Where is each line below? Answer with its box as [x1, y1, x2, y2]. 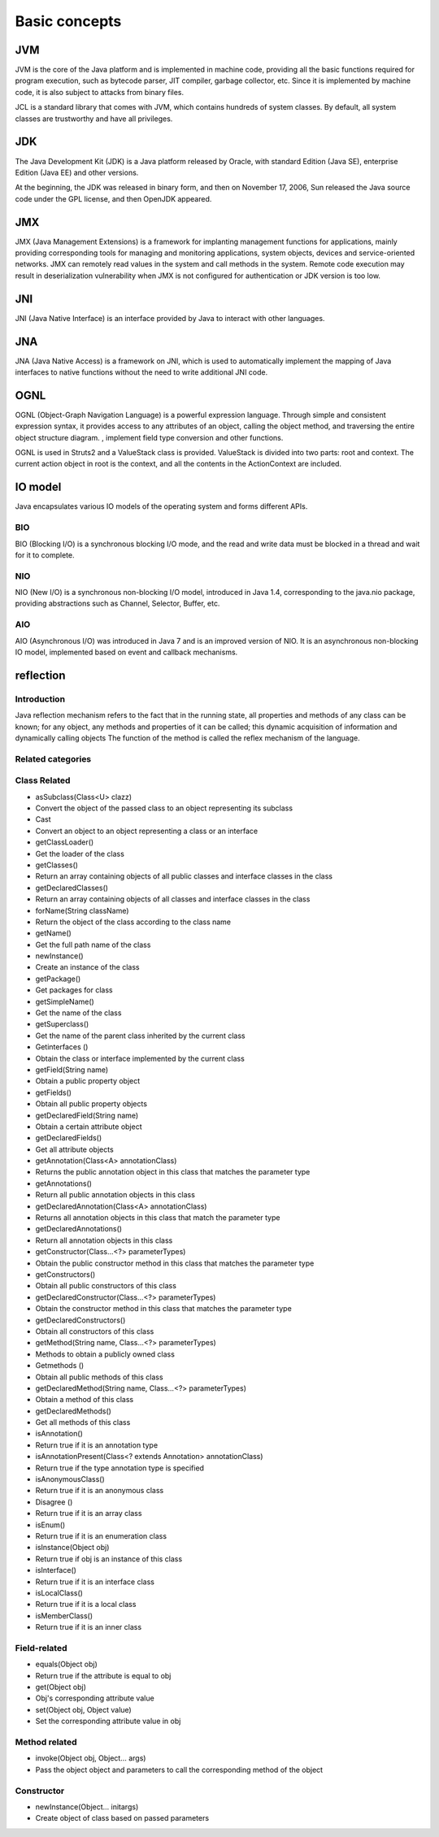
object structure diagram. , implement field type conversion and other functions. [15, 432, 284, 442]
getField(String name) [35, 1065, 109, 1075]
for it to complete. [15, 549, 75, 560]
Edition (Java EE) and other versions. [15, 167, 139, 177]
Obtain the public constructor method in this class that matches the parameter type [35, 1258, 315, 1268]
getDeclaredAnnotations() [35, 1224, 122, 1234]
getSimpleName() [35, 997, 95, 1006]
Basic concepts [15, 12, 122, 30]
